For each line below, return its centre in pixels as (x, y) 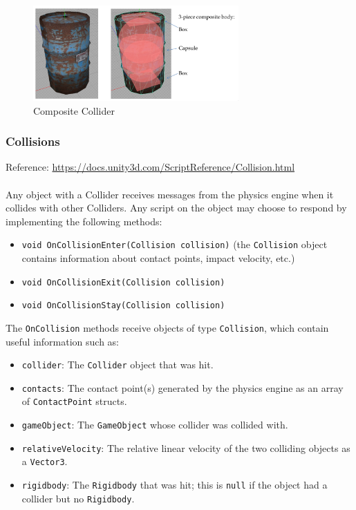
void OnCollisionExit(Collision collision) (123, 282)
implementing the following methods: (84, 221)
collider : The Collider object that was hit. (118, 365)
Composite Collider (74, 110)
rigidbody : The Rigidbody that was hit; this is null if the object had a (175, 485)
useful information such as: (63, 341)
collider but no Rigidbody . (78, 498)
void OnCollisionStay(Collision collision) (123, 306)
